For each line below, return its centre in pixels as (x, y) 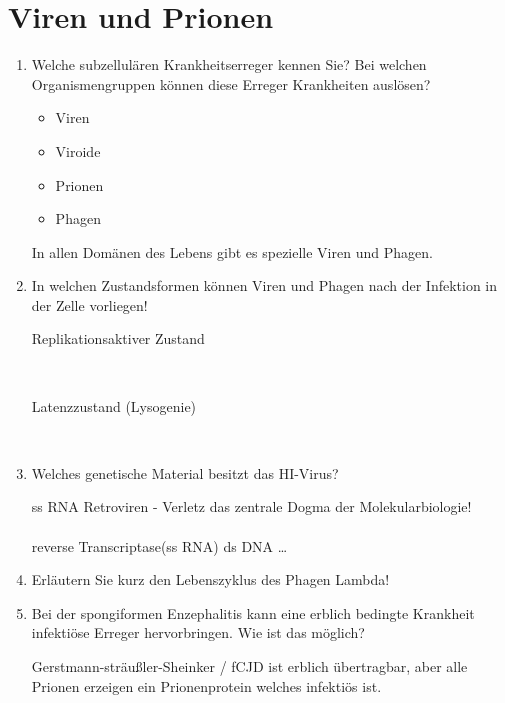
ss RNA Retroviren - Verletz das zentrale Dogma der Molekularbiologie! (251, 506)
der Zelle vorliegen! (89, 304)
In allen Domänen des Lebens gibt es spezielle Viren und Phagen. (232, 251)
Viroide (78, 150)
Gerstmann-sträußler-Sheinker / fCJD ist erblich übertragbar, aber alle (249, 666)
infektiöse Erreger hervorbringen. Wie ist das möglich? (198, 632)
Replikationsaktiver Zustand (118, 338)
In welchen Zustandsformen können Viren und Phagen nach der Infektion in (264, 285)
